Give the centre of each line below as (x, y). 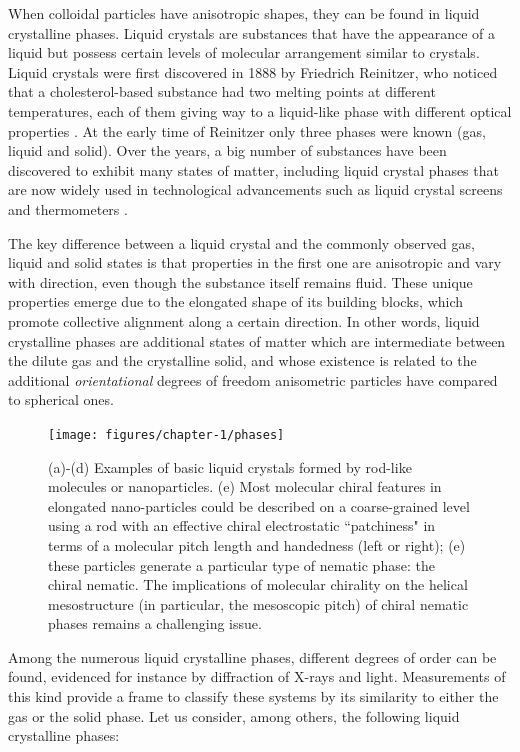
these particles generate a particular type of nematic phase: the (241, 564)
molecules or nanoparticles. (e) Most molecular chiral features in (245, 486)
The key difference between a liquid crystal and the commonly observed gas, (241, 242)
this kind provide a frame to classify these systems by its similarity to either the (253, 696)
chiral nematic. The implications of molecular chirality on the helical (258, 584)
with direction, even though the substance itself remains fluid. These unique (240, 281)
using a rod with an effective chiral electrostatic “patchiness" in (242, 525)
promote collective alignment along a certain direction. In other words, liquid (244, 320)
